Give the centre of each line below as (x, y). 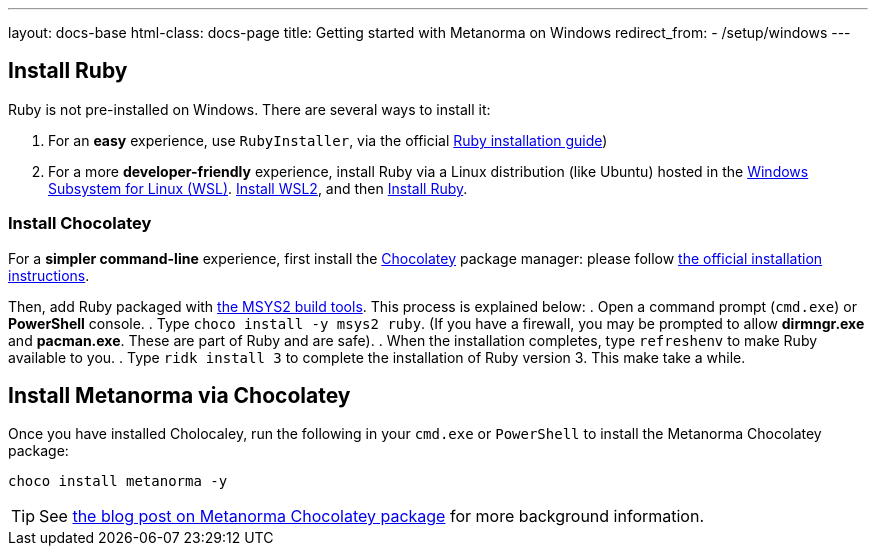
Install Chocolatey (80, 223)
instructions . (49, 275)
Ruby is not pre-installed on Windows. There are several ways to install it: (249, 109)
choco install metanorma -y (118, 481)
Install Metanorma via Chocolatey (179, 396)
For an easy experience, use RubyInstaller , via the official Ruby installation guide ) (328, 140)
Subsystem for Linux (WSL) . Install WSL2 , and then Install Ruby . (258, 188)
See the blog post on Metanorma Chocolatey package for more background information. (372, 516)
